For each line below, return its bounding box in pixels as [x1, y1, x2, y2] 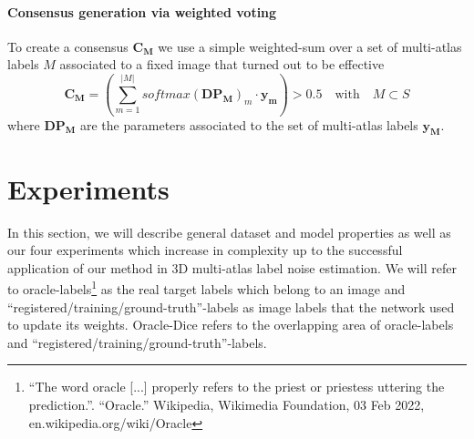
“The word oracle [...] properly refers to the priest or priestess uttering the [28, 377, 445, 396]
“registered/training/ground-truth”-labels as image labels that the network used [7, 297, 455, 316]
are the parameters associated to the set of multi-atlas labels [80, 115, 418, 134]
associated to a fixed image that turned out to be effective [59, 55, 385, 74]
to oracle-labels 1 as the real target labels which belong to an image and [7, 277, 406, 298]
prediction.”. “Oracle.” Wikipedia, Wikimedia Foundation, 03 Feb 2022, [28, 394, 425, 413]
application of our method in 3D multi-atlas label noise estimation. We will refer [7, 258, 457, 277]
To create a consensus [7, 36, 129, 56]
